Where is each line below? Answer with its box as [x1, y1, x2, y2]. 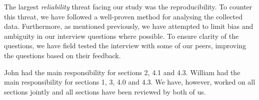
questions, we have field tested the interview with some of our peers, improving [4, 40, 246, 51]
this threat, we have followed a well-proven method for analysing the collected [4, 11, 243, 21]
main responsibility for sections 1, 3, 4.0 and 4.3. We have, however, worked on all [4, 77, 255, 87]
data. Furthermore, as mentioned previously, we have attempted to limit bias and [4, 21, 253, 31]
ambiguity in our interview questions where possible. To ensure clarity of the [4, 30, 239, 41]
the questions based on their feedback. [4, 50, 121, 60]
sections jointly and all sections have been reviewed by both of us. [4, 86, 206, 97]
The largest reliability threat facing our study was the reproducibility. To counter [4, 1, 252, 11]
